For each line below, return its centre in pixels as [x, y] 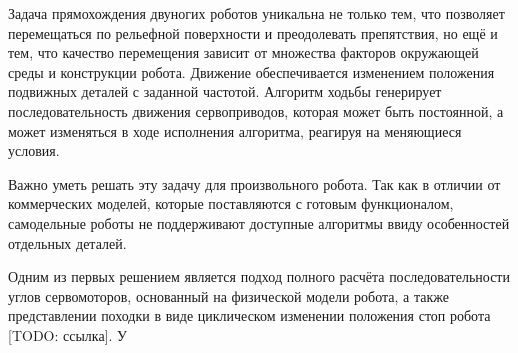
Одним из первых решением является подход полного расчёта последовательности [259, 276]
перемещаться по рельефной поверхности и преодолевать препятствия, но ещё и [253, 32]
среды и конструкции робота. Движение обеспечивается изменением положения [251, 71]
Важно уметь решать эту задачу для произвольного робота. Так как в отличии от [254, 183]
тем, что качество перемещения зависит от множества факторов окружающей [243, 52]
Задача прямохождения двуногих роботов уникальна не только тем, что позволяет [256, 13]
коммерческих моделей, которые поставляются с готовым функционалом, [231, 203]
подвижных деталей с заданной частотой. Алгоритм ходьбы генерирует [225, 91]
